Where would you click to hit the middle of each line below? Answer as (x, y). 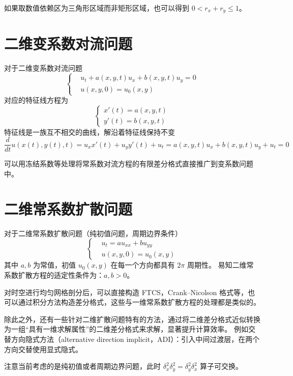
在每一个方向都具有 (143, 265)
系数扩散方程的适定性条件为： (54, 274)
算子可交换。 (222, 366)
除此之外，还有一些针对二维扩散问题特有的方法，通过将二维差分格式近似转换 (132, 319)
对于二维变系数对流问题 (43, 67)
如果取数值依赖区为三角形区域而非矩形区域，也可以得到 (97, 8)
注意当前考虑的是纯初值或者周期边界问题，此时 (82, 366)
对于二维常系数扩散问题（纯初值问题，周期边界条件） (93, 233)
